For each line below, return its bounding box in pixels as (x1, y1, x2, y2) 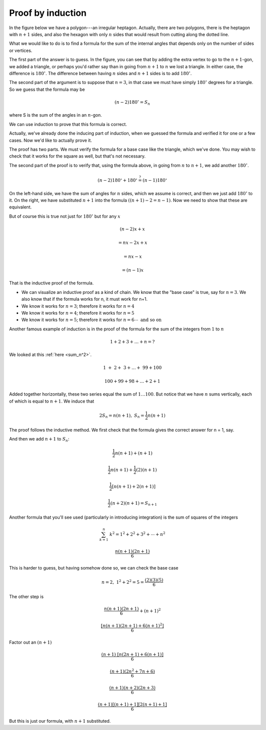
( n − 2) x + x (120, 226, 145, 232)
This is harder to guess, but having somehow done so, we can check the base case (9, 565, 179, 571)
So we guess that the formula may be (9, 86, 85, 92)
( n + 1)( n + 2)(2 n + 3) (109, 685, 156, 691)
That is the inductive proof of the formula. (9, 280, 94, 286)
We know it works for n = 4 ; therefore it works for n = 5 (21, 310, 135, 316)
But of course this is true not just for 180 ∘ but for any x (9, 213, 121, 219)
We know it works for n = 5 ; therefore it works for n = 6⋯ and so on (21, 317, 162, 323)
